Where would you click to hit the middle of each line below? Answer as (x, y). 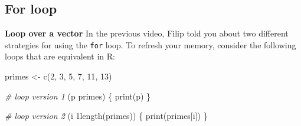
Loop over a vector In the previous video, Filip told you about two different (147, 33)
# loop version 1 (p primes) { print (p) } (78, 96)
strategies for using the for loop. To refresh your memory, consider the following (150, 44)
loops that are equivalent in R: (60, 56)
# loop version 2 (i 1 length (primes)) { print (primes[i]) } (106, 116)
